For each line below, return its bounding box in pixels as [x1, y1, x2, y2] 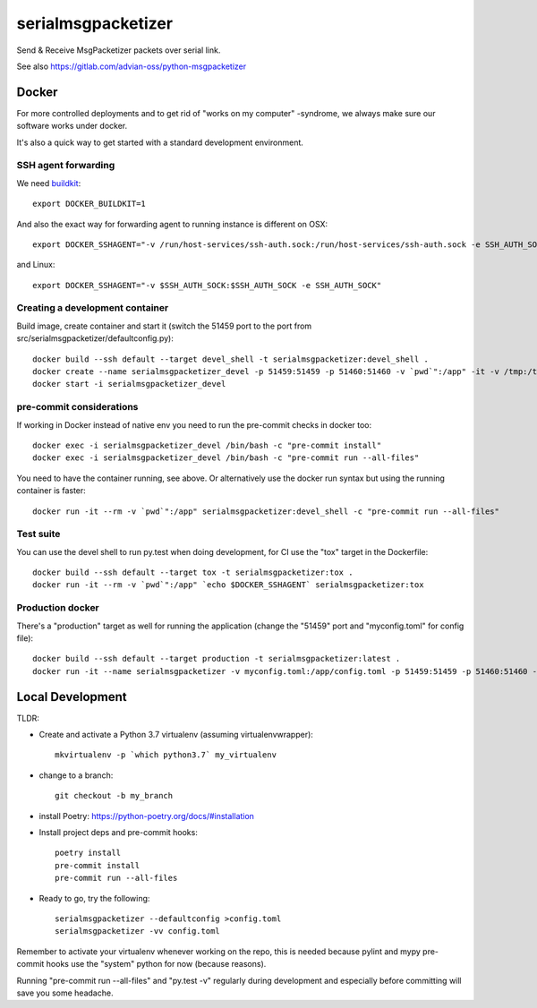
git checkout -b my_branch [55, 790, 174, 801]
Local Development [16, 689, 127, 705]
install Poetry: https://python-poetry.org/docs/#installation [38, 810, 255, 821]
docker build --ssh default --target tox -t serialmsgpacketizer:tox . [32, 568, 354, 577]
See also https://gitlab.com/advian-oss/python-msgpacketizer [16, 61, 247, 72]
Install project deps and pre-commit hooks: [38, 827, 199, 837]
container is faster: [16, 485, 87, 496]
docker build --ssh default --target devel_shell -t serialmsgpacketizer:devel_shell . [32, 354, 430, 364]
